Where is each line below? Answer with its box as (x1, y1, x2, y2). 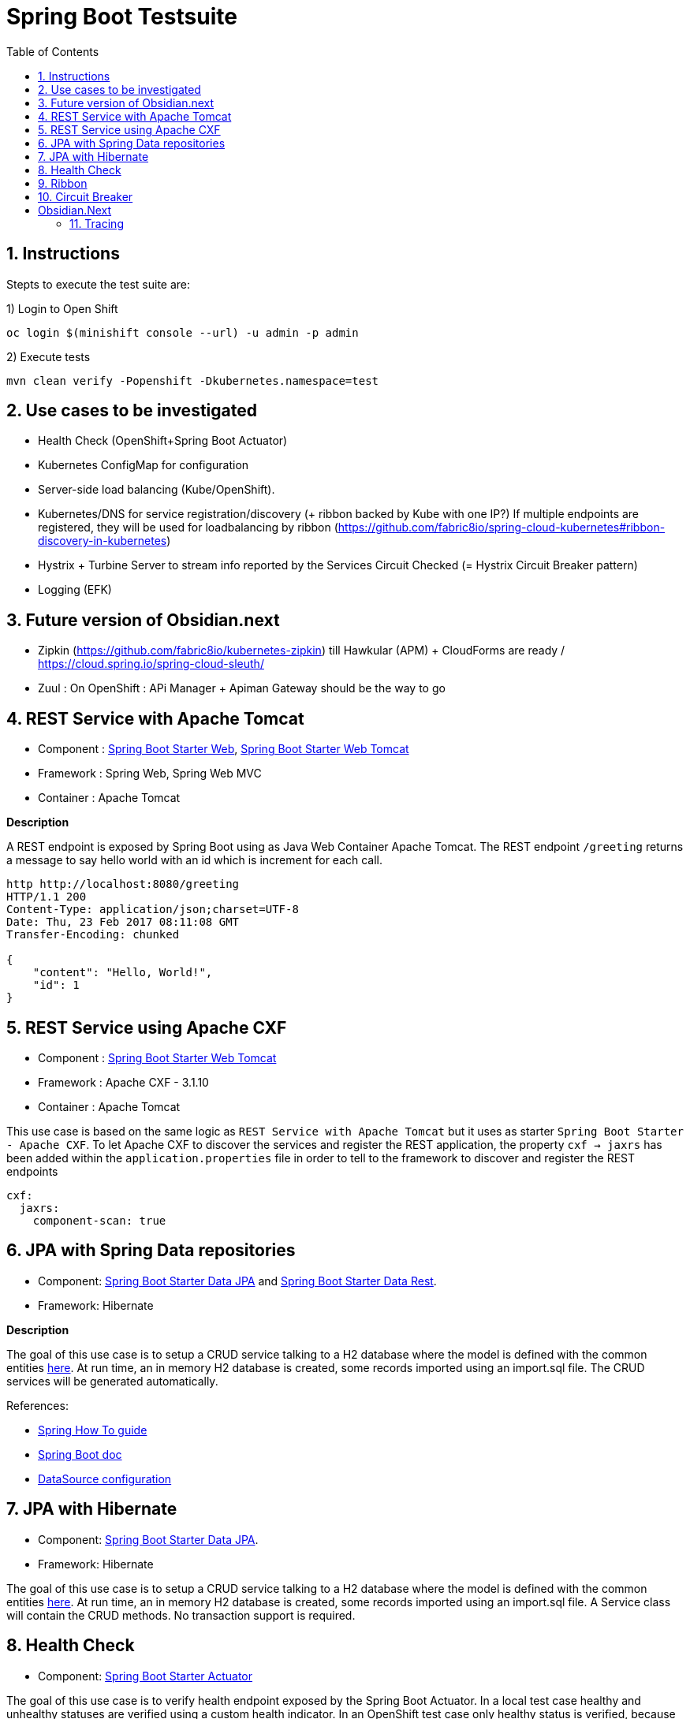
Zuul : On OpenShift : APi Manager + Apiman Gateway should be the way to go (38, 681, 446, 695)
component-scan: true (32, 1214, 166, 1227)
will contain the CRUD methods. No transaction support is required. (6, 1608, 356, 1622)
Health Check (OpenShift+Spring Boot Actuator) (38, 434, 288, 448)
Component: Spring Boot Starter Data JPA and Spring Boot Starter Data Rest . (38, 1273, 437, 1288)
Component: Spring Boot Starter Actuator (38, 1669, 253, 1683)
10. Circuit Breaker (38, 189, 133, 203)
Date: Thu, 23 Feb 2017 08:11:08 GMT (6, 915, 240, 929)
